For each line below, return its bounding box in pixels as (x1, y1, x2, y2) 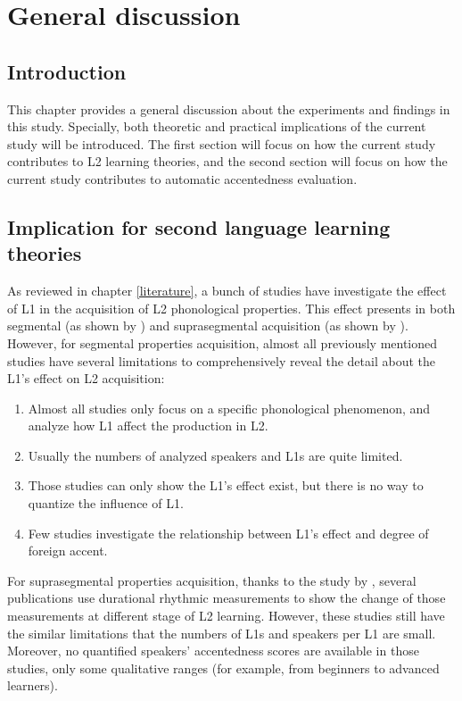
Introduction (7, 57, 127, 85)
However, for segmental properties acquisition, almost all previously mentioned (7, 333, 438, 352)
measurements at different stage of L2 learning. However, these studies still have (7, 606, 445, 625)
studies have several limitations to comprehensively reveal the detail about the (7, 351, 435, 370)
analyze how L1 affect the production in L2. (28, 416, 268, 435)
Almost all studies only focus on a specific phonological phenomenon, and (28, 398, 431, 417)
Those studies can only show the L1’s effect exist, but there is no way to (28, 476, 424, 495)
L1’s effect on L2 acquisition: (7, 369, 165, 388)
